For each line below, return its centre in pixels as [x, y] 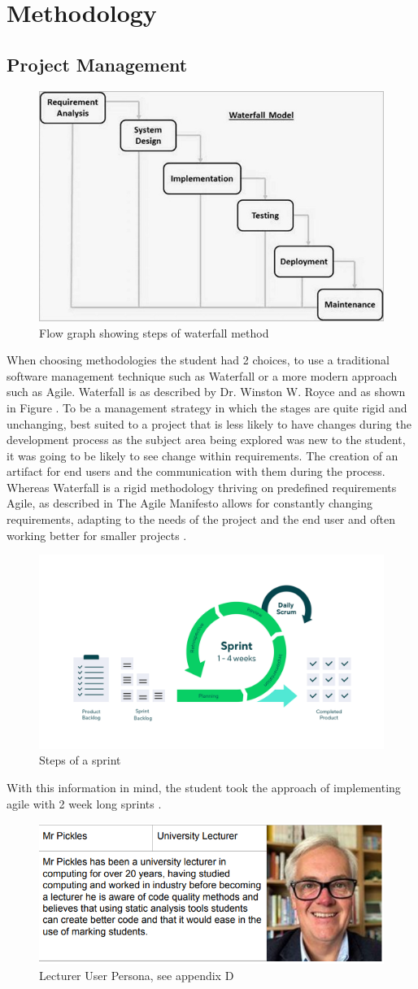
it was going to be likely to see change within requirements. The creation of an [202, 455]
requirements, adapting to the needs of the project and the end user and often [201, 519]
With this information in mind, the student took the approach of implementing [204, 787]
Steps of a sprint [80, 760]
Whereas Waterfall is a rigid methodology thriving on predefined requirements [202, 487]
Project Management [97, 64]
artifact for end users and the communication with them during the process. [196, 471]
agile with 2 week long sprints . [84, 803]
